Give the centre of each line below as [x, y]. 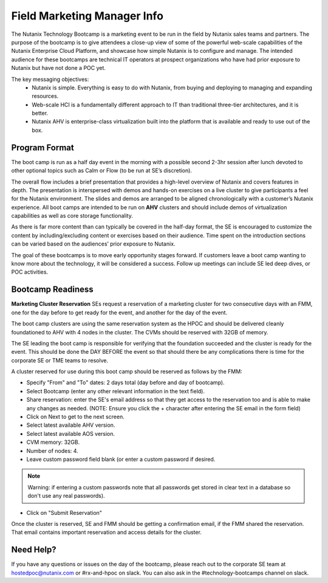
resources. [45, 96]
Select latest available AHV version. [71, 425]
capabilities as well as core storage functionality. [72, 216]
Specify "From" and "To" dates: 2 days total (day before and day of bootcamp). [125, 382]
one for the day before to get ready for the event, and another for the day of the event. [119, 312]
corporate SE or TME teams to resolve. [60, 360]
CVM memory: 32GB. [53, 442]
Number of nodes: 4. [52, 450]
